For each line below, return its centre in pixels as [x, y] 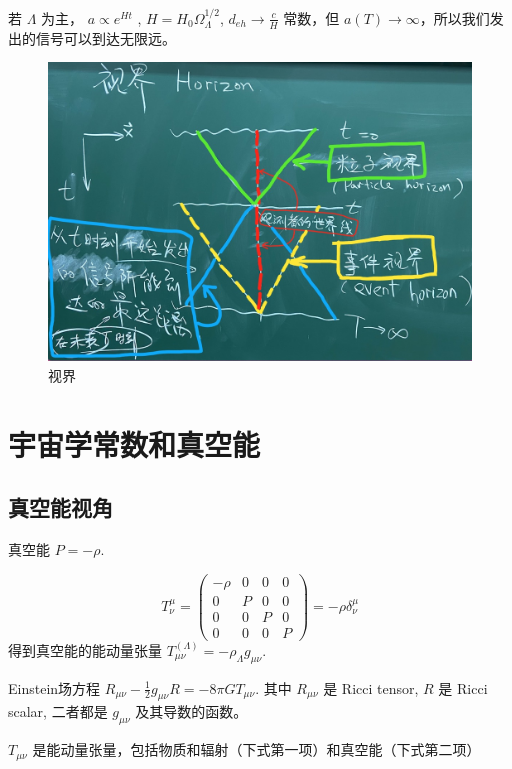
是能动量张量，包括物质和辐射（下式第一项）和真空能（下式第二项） [256, 749]
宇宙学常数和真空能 [134, 443]
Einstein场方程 [54, 687]
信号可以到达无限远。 [105, 37]
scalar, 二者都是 [58, 711]
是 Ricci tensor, [371, 687]
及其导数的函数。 [191, 711]
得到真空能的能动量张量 [85, 649]
